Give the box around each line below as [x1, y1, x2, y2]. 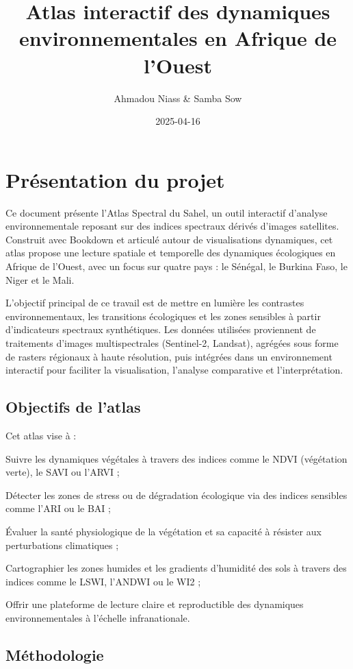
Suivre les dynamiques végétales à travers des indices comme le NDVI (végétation [5, 451, 348, 465]
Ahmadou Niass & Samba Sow [114, 90, 242, 105]
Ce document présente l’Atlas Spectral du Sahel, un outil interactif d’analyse [5, 205, 328, 219]
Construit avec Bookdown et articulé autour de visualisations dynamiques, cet [5, 232, 333, 246]
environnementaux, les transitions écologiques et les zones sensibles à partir [5, 308, 321, 323]
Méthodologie [5, 644, 104, 665]
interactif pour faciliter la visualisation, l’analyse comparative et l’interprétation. [5, 363, 343, 377]
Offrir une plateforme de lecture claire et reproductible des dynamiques [5, 597, 304, 611]
